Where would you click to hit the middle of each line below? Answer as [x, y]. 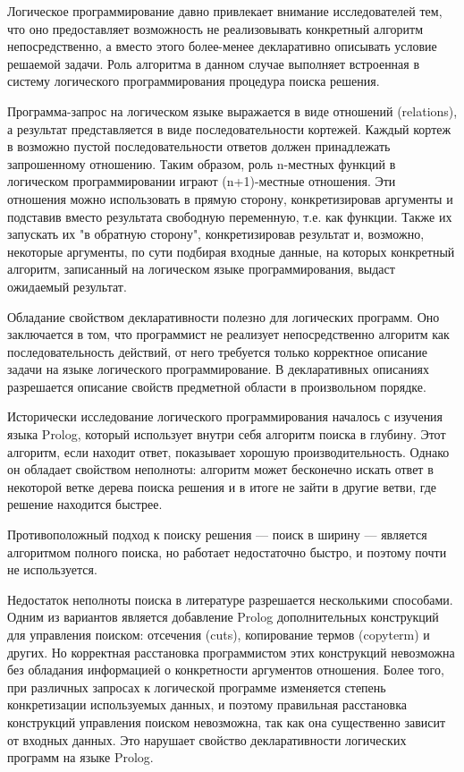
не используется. [52, 569]
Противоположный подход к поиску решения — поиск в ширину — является [217, 534]
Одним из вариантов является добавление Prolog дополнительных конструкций [223, 617]
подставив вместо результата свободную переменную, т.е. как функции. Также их [230, 216]
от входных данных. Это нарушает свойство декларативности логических [207, 739]
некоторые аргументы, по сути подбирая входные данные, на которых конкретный [231, 251]
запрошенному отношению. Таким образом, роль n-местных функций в [202, 163]
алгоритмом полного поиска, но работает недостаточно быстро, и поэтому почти [227, 551]
